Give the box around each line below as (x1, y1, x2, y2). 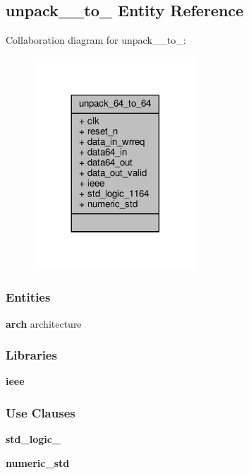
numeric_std (6, 455, 70, 470)
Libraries (6, 346, 57, 364)
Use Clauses (6, 403, 75, 421)
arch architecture (6, 316, 82, 331)
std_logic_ (6, 432, 61, 446)
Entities (6, 288, 51, 306)
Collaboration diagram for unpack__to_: (6, 32, 186, 47)
